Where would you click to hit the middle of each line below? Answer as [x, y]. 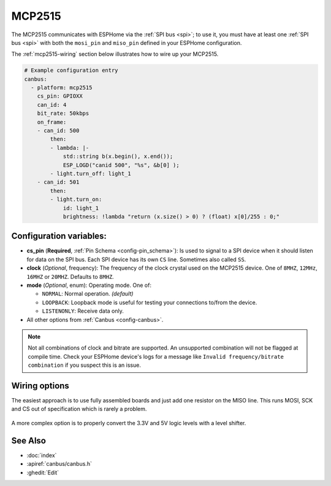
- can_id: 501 [58, 182]
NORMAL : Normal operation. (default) [88, 294]
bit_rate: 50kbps [63, 113]
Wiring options [40, 386]
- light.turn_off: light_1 [90, 174]
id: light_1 [81, 208]
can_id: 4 [52, 105]
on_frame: [52, 122]
